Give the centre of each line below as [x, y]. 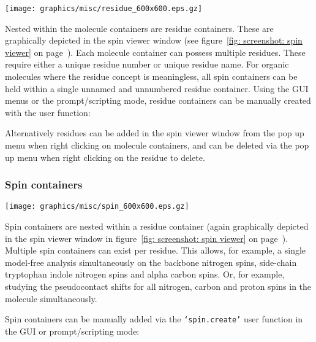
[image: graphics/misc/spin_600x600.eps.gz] [97, 207]
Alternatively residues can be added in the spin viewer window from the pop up [155, 133]
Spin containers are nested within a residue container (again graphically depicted [157, 226]
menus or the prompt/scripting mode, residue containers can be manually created [158, 100]
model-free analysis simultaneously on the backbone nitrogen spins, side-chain [151, 262]
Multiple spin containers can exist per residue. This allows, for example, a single [156, 250]
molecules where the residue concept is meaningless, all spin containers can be [151, 76]
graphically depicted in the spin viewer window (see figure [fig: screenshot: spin [154, 40]
